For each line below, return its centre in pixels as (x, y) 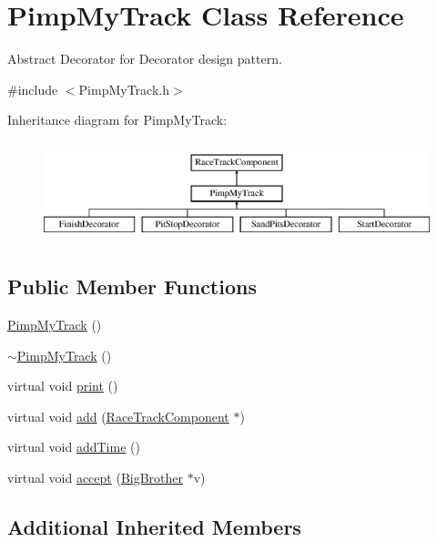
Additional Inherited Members (154, 526)
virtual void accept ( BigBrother (96, 477)
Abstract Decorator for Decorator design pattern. (145, 59)
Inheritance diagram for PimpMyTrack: (117, 120)
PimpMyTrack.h (124, 89)
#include (33, 89)
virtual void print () (63, 386)
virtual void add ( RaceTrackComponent (118, 416)
